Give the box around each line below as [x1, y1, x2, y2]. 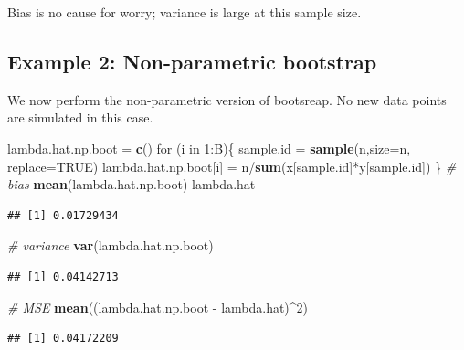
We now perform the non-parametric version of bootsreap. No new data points [7, 90, 447, 109]
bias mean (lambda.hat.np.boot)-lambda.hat [7, 175, 256, 194]
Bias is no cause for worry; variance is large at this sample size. [7, 3, 362, 21]
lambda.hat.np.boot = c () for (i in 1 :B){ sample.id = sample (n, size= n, [7, 138, 411, 157]
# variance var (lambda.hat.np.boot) [7, 236, 214, 255]
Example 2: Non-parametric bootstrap [7, 47, 377, 75]
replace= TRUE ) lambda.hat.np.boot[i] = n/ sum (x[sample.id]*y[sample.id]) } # [7, 156, 457, 175]
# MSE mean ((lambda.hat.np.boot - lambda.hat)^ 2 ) [7, 297, 309, 316]
